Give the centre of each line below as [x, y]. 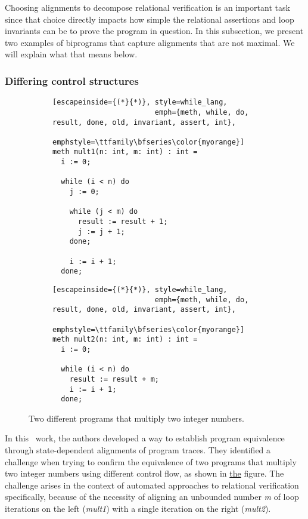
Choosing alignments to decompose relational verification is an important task [147, 7]
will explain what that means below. [71, 54]
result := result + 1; [123, 222]
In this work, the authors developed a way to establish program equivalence [145, 438]
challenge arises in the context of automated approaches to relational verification [152, 485]
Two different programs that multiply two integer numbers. [137, 418]
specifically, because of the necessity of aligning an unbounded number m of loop [152, 497]
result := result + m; [114, 379]
